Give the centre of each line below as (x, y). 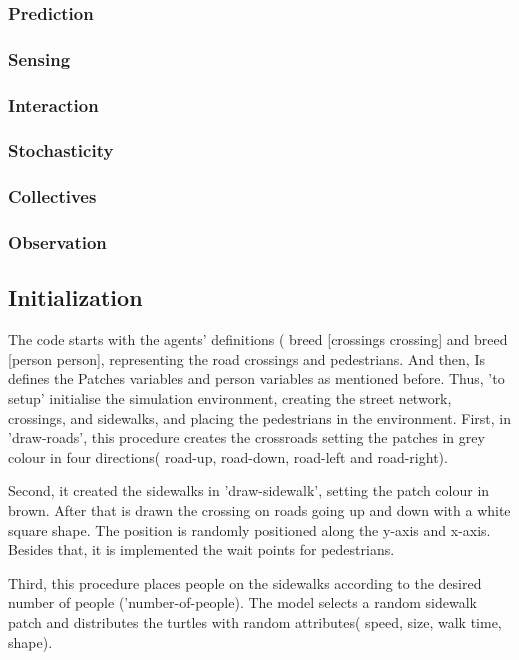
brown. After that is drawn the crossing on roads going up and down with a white (259, 510)
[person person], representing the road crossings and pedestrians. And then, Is (246, 358)
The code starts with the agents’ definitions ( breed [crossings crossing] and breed (258, 339)
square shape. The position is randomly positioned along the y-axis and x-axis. (249, 529)
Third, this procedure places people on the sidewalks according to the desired (245, 582)
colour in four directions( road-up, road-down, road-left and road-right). (228, 456)
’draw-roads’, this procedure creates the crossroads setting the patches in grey (246, 437)
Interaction (53, 104)
